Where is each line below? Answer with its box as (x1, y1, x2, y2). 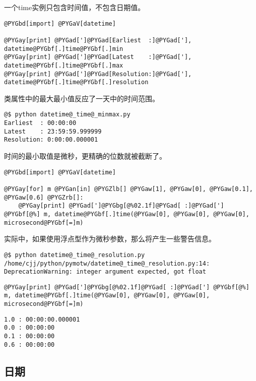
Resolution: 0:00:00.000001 (4, 136, 98, 144)
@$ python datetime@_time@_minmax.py (4, 111, 131, 118)
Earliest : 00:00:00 (4, 119, 77, 127)
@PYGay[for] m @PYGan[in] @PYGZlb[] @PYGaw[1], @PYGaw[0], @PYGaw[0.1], (4, 185, 253, 193)
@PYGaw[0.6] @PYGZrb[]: (4, 194, 84, 201)
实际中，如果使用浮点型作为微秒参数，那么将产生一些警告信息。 (4, 233, 216, 244)
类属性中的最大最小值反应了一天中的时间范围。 (4, 93, 159, 103)
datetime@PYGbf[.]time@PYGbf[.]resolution (4, 79, 149, 86)
